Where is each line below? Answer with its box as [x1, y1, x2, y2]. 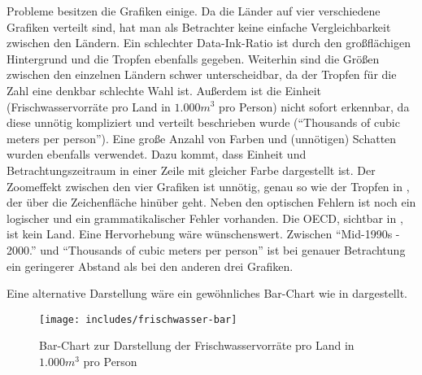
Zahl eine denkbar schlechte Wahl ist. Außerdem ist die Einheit [7, 81, 322, 98]
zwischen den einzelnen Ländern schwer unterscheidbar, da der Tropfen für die [7, 66, 397, 83]
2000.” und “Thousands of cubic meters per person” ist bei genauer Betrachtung [7, 241, 406, 258]
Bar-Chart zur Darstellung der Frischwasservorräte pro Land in [39, 337, 355, 354]
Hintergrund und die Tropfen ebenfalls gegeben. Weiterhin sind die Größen [7, 50, 380, 67]
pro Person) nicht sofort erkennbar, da [219, 98, 410, 115]
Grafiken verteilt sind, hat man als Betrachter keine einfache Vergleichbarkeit [7, 18, 391, 35]
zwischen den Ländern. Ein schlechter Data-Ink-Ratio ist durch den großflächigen [7, 34, 411, 51]
